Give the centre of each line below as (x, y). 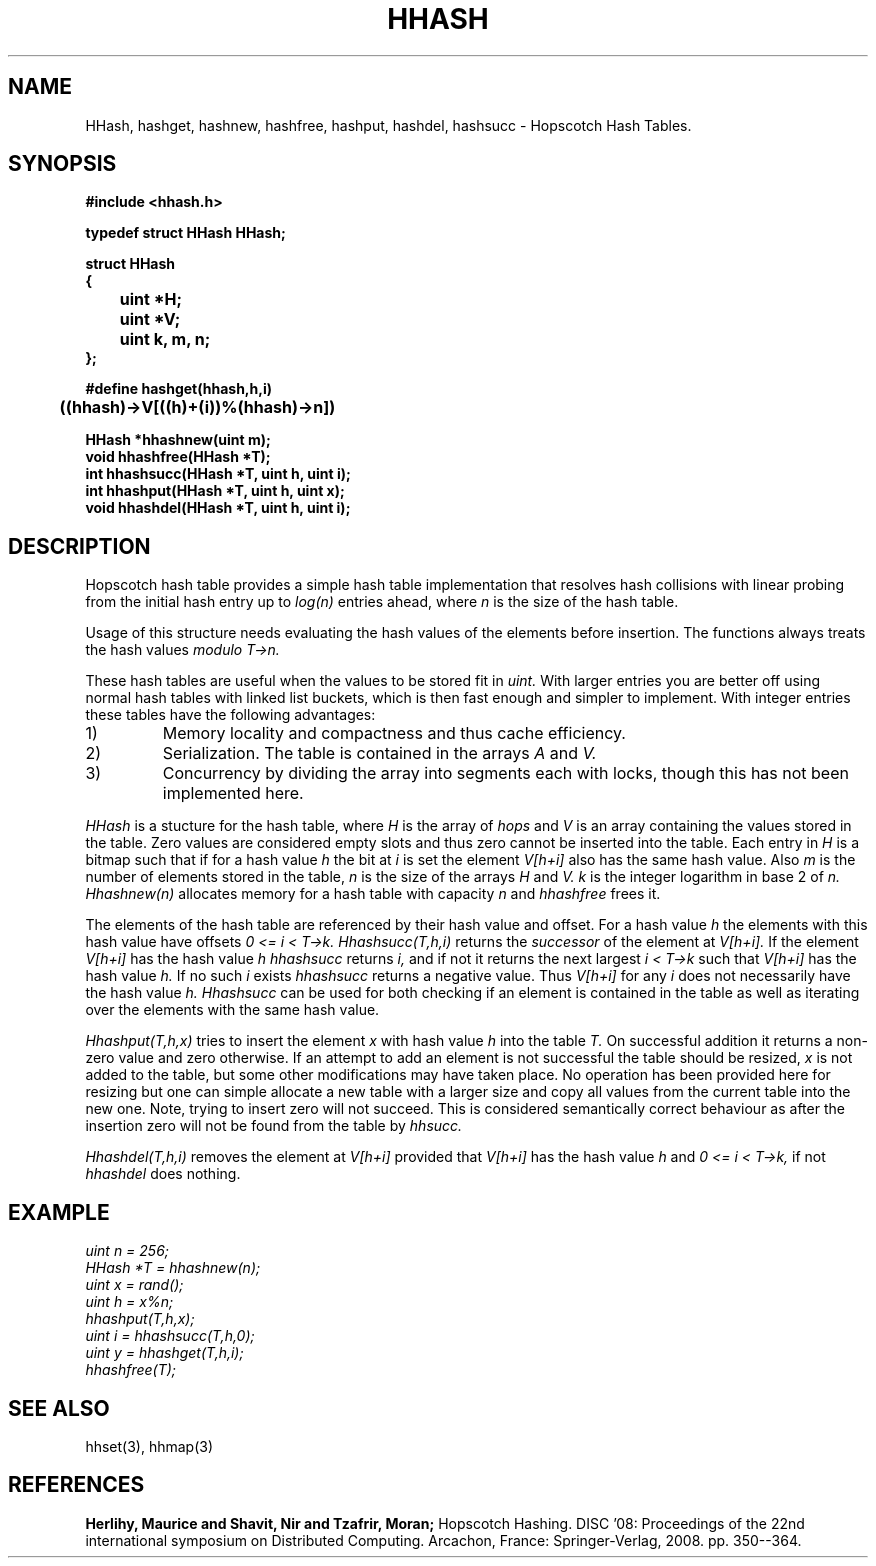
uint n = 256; (127, 1251)
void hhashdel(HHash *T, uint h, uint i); (218, 508)
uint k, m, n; (165, 339)
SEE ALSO (59, 1408)
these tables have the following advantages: (230, 715)
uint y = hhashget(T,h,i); (164, 1353)
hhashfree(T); (131, 1370)
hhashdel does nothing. (163, 1174)
